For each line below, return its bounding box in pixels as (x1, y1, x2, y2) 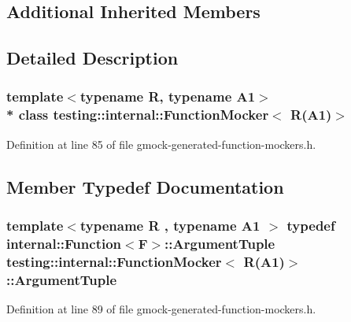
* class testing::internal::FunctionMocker (6, 105, 269, 124)
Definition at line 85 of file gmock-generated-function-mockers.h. (6, 135, 316, 152)
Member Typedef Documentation (6, 174, 284, 198)
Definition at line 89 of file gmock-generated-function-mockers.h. (6, 301, 316, 317)
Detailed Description (6, 46, 179, 70)
